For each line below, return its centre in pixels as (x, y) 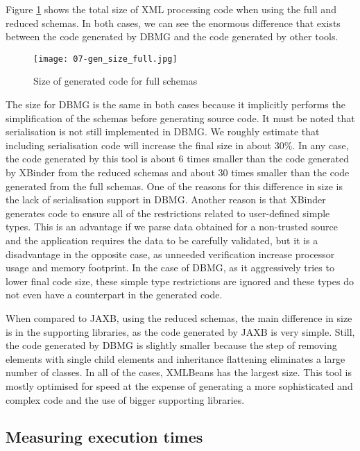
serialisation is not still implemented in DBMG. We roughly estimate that (163, 131)
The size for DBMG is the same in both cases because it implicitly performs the (175, 104)
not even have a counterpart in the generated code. (114, 295)
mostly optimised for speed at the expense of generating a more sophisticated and (179, 385)
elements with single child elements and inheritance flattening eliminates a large (175, 358)
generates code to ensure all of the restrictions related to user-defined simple (168, 213)
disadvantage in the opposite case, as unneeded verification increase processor (170, 254)
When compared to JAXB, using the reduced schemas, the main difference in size (179, 317)
